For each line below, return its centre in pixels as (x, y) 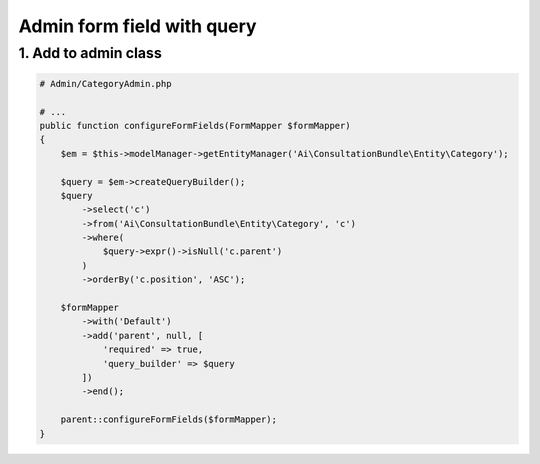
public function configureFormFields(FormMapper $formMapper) (195, 125)
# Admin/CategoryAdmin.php (105, 83)
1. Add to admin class (90, 53)
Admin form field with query (137, 26)
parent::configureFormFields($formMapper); (168, 419)
